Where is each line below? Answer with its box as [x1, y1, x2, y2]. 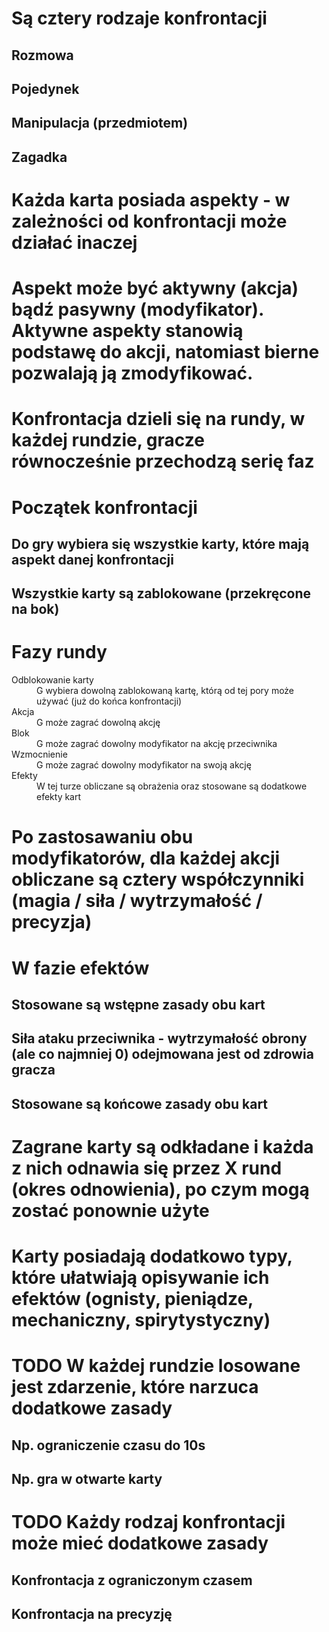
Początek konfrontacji [11, 496, 198, 519]
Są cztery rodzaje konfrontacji [11, 7, 268, 30]
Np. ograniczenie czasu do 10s [11, 1437, 206, 1454]
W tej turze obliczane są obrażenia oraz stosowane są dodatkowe [36, 780, 308, 792]
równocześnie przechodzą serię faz [11, 450, 315, 473]
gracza [11, 1062, 56, 1079]
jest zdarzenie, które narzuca [11, 1376, 259, 1399]
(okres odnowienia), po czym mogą [11, 1178, 310, 1201]
